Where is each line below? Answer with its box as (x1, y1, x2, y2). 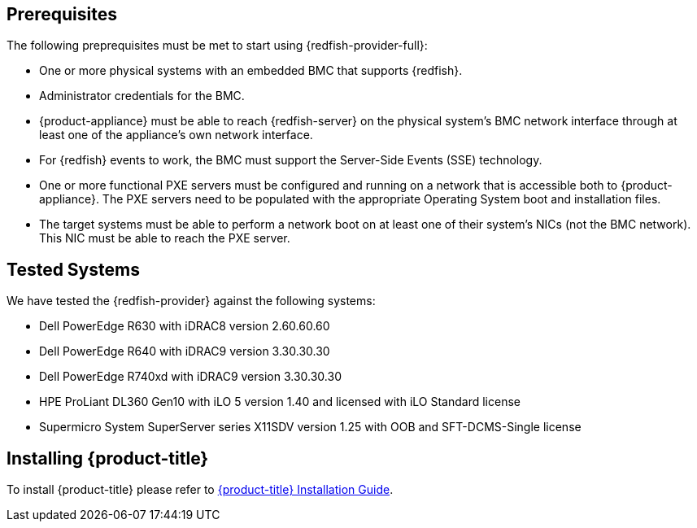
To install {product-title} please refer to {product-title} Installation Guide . (7, 482, 394, 497)
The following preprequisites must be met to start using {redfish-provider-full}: (7, 38, 428, 53)
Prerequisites (7, 4, 117, 24)
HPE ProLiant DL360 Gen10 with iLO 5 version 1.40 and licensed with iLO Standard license (39, 395, 521, 409)
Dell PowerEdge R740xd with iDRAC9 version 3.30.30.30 (39, 369, 342, 384)
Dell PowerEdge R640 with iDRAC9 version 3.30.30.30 (39, 344, 330, 359)
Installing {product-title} (7, 447, 209, 469)
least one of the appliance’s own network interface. (39, 128, 313, 142)
